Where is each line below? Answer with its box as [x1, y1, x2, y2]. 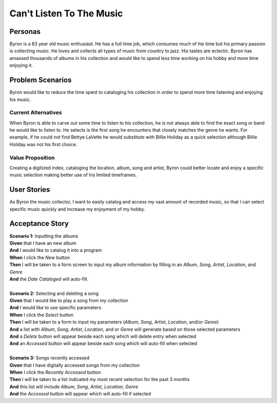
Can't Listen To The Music [9, 8, 123, 19]
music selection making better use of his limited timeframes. [9, 172, 137, 178]
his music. [9, 96, 31, 103]
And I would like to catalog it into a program [9, 247, 102, 253]
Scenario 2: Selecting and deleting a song [9, 290, 99, 296]
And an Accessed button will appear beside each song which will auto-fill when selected [9, 340, 197, 347]
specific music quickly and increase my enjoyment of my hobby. [9, 206, 146, 212]
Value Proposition [9, 154, 55, 161]
